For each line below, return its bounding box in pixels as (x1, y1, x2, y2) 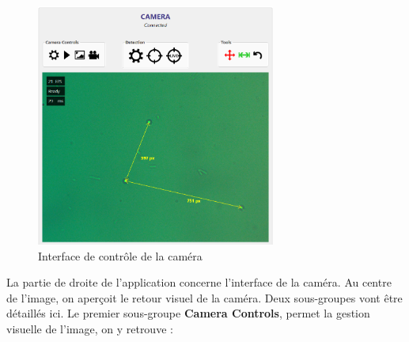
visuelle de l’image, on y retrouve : (6, 320, 173, 336)
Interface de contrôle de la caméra (38, 247, 203, 264)
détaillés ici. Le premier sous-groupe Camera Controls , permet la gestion (6, 305, 370, 321)
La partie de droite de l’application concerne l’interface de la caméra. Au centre (6, 274, 392, 291)
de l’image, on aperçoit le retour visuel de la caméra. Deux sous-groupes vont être (6, 289, 403, 306)
